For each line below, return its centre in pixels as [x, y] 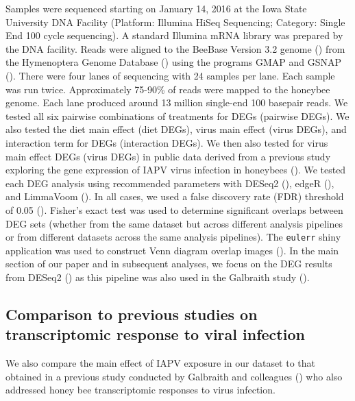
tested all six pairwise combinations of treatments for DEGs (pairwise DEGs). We [177, 116]
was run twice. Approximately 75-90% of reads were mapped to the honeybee [168, 89]
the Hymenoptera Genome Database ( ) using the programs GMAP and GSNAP [174, 62]
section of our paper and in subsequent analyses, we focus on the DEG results [169, 264]
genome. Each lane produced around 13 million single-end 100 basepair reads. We [177, 102]
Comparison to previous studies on [132, 314]
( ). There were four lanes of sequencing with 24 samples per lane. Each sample [170, 75]
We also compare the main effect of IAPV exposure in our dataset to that [161, 363]
